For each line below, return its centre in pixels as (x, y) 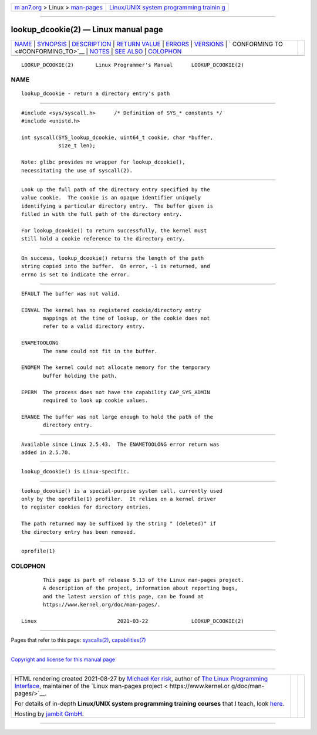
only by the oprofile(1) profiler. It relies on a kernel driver (119, 499)
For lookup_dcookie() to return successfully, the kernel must (114, 231)
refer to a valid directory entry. (94, 326)
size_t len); (77, 146)
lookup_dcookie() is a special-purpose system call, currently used (122, 491)
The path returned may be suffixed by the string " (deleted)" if (119, 524)
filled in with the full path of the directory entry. (102, 214)
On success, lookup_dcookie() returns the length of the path (113, 258)
